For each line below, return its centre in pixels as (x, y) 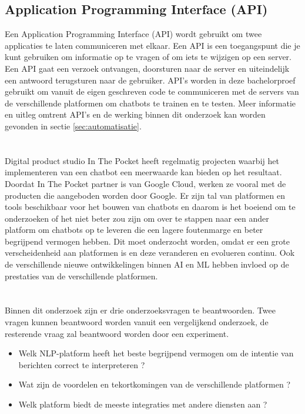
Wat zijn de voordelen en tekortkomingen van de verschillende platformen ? (155, 384)
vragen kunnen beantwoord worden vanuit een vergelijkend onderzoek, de (137, 322)
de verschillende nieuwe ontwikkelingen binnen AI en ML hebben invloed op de (147, 264)
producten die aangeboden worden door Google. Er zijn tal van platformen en (145, 195)
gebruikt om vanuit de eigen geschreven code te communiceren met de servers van (152, 91)
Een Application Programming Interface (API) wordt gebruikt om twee (133, 34)
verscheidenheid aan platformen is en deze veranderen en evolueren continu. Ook (150, 253)
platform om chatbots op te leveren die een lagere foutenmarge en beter (134, 230)
